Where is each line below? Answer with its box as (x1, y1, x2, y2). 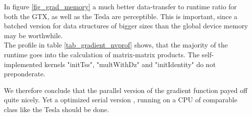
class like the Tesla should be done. (4, 104, 109, 114)
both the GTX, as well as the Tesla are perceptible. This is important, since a (4, 11, 238, 21)
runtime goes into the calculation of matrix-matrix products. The (4, 49, 200, 59)
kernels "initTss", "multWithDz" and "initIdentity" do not (44, 59, 216, 69)
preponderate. (4, 69, 46, 79)
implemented (4, 59, 43, 69)
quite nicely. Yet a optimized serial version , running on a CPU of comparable (4, 94, 237, 105)
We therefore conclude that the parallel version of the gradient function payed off (4, 85, 248, 95)
